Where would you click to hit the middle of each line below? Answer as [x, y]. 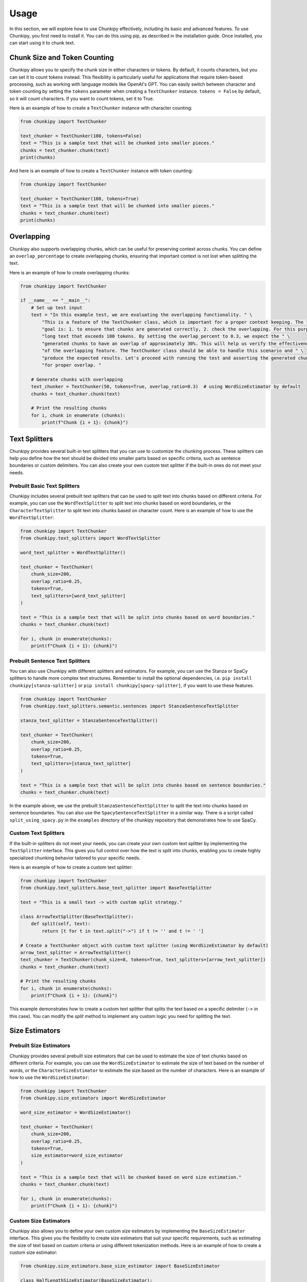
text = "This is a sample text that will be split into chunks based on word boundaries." [138, 617]
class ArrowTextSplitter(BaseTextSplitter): [77, 916]
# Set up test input [57, 307]
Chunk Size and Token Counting [62, 58]
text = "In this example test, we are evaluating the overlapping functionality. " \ [142, 315]
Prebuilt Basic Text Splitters [45, 486]
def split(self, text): [61, 924]
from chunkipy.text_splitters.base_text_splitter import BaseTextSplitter [116, 888]
